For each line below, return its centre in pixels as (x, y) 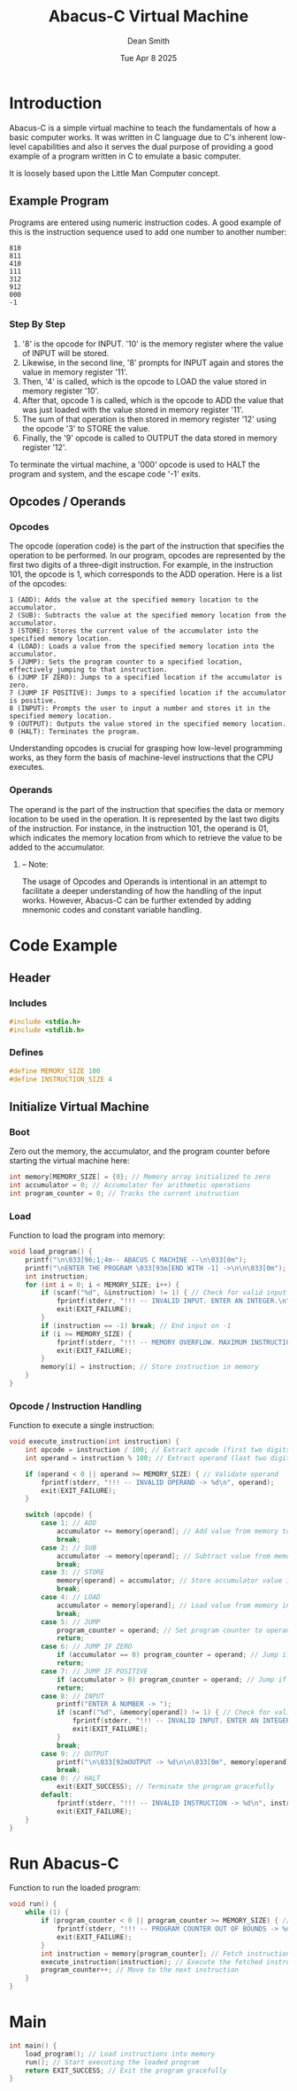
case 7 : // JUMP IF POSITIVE (95, 1671)
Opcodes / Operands (68, 502)
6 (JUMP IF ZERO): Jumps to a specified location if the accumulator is (146, 678)
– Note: (35, 864)
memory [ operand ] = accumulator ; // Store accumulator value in (175, 1581)
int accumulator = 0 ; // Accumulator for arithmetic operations (130, 1185)
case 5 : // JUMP (71, 1622)
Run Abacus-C (64, 1863)
